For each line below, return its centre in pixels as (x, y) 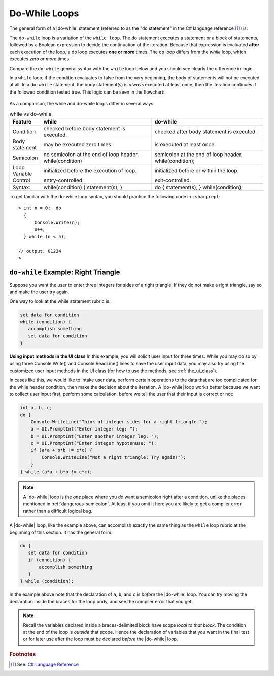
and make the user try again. (39, 292)
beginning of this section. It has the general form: (61, 532)
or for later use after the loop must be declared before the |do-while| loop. (100, 639)
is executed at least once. (185, 144)
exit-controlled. (173, 180)
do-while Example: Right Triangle (65, 272)
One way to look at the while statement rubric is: (60, 301)
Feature (22, 121)
